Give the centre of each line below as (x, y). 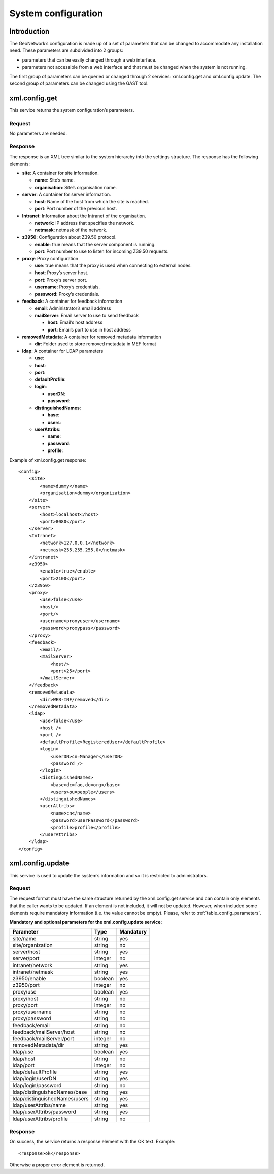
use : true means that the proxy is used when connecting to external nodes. (113, 266)
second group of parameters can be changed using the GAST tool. (79, 83)
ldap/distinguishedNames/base (50, 1092)
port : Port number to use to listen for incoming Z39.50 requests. (102, 251)
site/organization (32, 945)
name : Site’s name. (55, 180)
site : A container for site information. (60, 173)
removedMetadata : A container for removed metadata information (92, 337)
